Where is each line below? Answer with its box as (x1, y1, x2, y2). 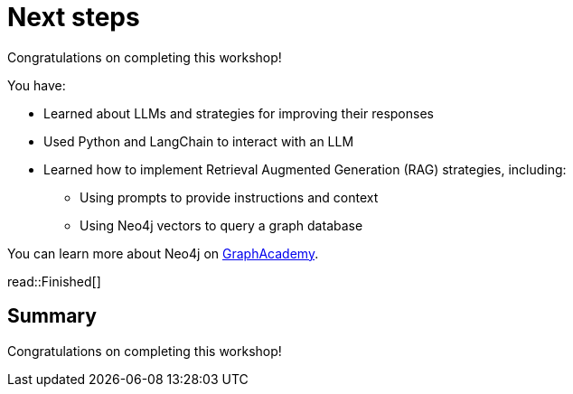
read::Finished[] (7, 273, 101, 289)
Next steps (7, 2, 140, 33)
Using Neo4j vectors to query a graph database (80, 217, 363, 233)
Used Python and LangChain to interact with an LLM (43, 133, 354, 149)
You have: (7, 77, 66, 93)
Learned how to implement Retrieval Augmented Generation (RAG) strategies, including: (43, 161, 567, 177)
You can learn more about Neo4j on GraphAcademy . (7, 245, 319, 261)
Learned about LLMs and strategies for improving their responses (43, 105, 434, 121)
